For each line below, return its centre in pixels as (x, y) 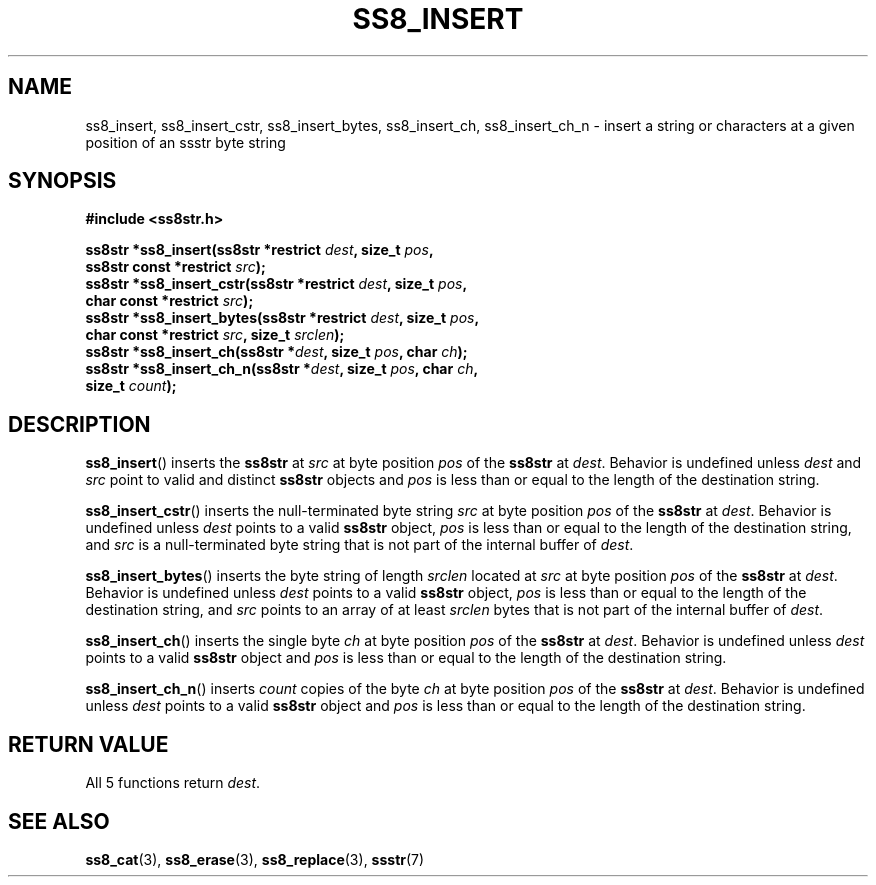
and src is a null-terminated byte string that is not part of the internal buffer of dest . (359, 545)
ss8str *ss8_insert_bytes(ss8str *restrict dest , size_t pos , (282, 318)
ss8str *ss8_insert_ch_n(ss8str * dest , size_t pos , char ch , (282, 369)
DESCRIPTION (79, 424)
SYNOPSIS (62, 181)
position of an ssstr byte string (185, 142)
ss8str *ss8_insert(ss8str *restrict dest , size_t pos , (259, 250)
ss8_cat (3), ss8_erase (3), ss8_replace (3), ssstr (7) (255, 859)
